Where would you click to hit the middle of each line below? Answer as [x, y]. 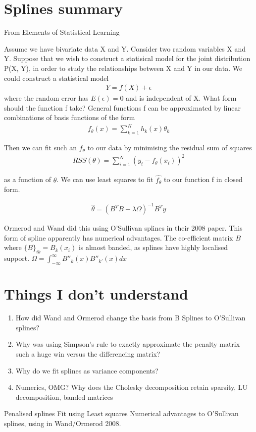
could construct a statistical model [56, 78]
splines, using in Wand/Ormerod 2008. [63, 423]
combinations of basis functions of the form [70, 117]
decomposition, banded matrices [64, 397]
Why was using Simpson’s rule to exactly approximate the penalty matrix [128, 344]
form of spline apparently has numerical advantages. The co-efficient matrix [119, 237]
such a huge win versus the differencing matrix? [88, 353]
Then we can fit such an [41, 148]
